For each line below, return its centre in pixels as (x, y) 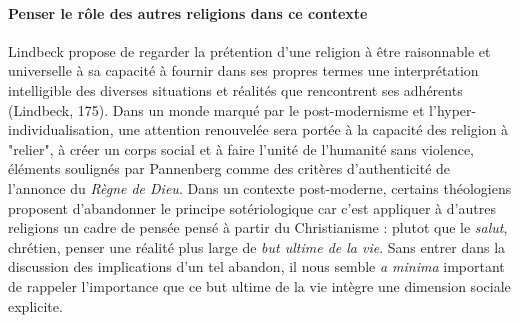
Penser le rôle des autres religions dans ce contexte (188, 12)
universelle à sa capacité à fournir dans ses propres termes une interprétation (243, 70)
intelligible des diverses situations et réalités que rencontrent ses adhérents (235, 89)
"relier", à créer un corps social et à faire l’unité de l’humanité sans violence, (241, 148)
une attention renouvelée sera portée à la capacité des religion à (313, 129)
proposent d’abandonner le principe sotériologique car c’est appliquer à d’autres (252, 207)
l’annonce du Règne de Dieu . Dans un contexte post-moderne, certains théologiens (260, 187)
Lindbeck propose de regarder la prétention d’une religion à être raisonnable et (249, 50)
